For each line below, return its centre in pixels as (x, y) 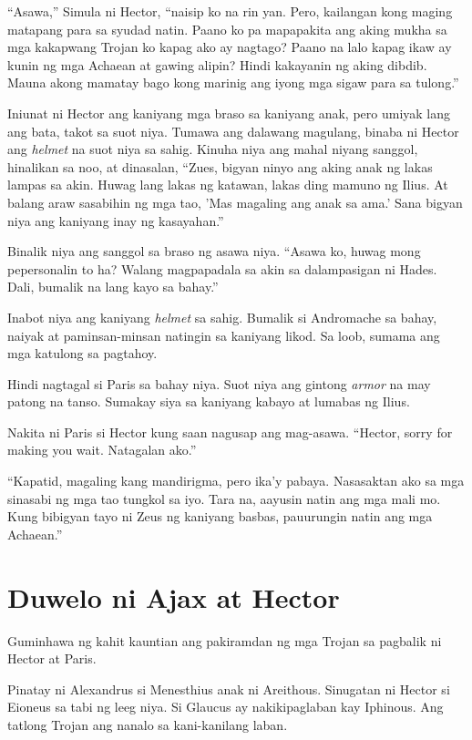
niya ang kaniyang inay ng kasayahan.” (116, 220)
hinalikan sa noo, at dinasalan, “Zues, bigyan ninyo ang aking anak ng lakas (220, 166)
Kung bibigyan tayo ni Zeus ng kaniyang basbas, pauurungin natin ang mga (220, 516)
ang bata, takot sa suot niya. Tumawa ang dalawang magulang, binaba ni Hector (233, 131)
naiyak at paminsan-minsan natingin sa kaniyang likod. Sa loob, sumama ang (224, 335)
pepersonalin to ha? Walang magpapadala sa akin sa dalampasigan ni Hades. (222, 268)
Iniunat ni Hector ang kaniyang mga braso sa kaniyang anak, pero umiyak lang (229, 113)
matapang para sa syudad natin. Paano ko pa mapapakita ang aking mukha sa (227, 29)
